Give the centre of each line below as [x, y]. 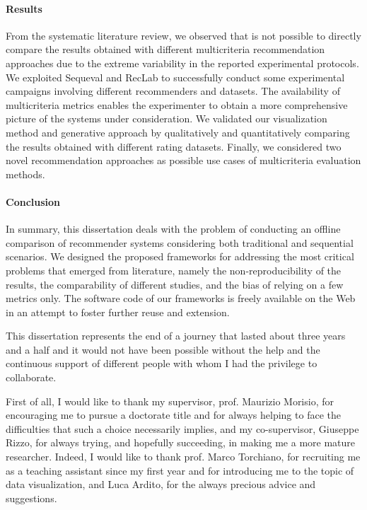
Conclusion [33, 201]
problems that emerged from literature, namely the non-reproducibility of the [174, 270]
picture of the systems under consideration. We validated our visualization [167, 118]
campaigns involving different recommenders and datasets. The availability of [173, 91]
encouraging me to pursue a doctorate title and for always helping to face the [173, 415]
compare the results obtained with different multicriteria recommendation [165, 49]
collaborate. [31, 377]
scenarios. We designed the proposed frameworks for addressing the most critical [180, 256]
